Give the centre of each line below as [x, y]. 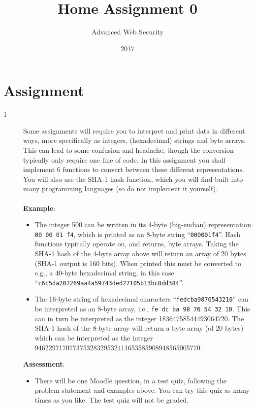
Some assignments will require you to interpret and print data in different [134, 130]
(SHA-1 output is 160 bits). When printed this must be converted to [138, 263]
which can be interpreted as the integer [94, 337]
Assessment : [44, 364]
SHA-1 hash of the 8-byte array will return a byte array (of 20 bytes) [139, 328]
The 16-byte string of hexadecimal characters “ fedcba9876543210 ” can [142, 299]
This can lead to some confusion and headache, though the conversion [128, 150]
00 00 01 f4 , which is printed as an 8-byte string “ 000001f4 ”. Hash [137, 234]
